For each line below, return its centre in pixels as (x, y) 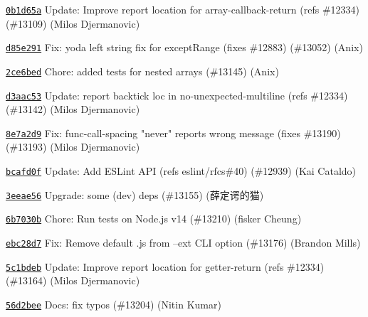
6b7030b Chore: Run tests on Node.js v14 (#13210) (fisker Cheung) (154, 219)
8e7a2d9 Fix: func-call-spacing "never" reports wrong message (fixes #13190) (173, 133)
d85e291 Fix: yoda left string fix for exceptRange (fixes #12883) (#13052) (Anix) (184, 47)
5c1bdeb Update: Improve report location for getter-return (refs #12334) (165, 266)
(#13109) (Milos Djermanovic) (73, 23)
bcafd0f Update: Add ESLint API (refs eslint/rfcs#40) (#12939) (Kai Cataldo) (181, 171)
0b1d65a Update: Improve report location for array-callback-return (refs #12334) (183, 9)
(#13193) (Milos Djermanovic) (73, 147)
